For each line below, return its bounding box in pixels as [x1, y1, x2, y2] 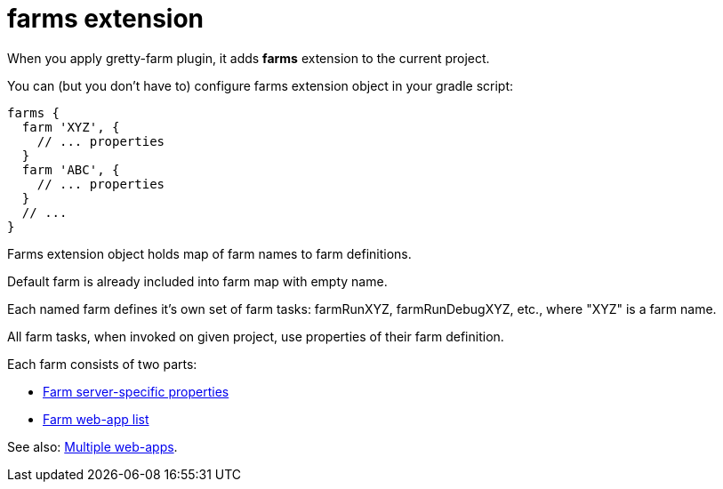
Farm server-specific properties [43, 383, 229, 399]
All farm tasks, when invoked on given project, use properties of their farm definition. [7, 328, 504, 344]
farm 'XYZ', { [21, 119, 120, 134]
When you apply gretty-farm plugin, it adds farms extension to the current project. [7, 50, 490, 66]
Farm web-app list [43, 411, 149, 427]
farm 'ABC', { [21, 162, 120, 177]
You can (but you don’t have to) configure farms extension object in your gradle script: [7, 77, 514, 93]
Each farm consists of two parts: [7, 356, 197, 372]
